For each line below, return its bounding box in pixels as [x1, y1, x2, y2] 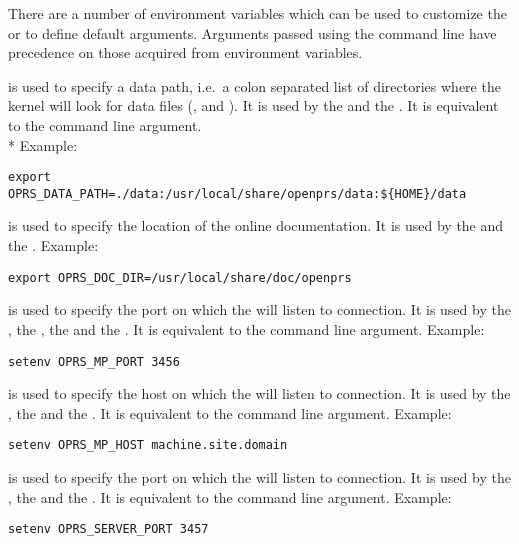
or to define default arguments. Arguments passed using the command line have [8, 22, 497, 43]
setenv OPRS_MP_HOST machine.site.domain [8, 438, 288, 453]
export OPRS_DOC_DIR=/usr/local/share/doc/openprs [8, 270, 352, 285]
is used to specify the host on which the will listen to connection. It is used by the [8, 383, 511, 404]
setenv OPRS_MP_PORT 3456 [8, 354, 180, 369]
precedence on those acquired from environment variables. [8, 42, 363, 63]
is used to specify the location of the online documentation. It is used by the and [8, 215, 504, 236]
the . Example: [8, 235, 99, 256]
